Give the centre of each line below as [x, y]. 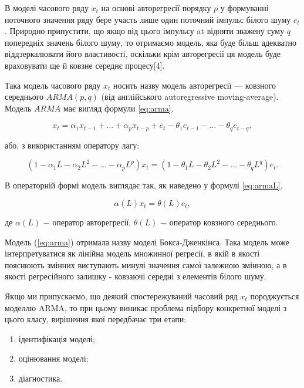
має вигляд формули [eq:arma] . [118, 108]
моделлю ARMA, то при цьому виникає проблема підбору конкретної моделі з [146, 307]
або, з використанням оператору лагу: [72, 145]
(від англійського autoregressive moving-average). [190, 97]
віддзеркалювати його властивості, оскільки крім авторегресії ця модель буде [143, 54]
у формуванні [244, 8]
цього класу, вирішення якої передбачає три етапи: [96, 319]
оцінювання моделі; [53, 358]
